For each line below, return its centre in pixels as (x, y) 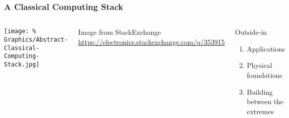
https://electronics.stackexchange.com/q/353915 (151, 41)
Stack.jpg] (22, 64)
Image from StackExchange (119, 32)
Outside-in (251, 32)
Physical (260, 65)
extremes (260, 111)
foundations (265, 75)
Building (260, 91)
